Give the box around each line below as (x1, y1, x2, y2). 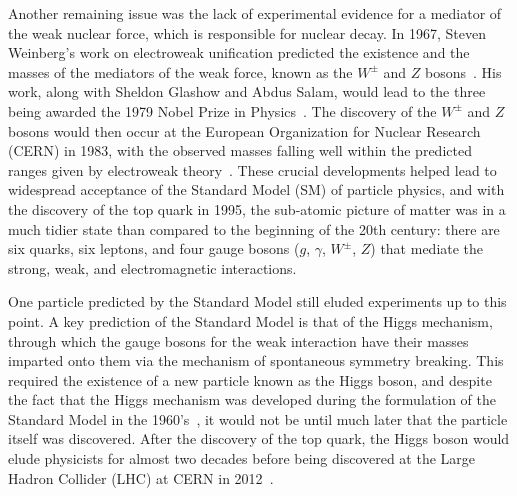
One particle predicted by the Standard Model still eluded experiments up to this (8, 291, 507, 312)
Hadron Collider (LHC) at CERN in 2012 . (8, 467, 274, 488)
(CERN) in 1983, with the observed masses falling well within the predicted (8, 140, 472, 161)
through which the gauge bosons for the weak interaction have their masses (8, 330, 469, 351)
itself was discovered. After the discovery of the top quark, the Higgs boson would (8, 428, 510, 449)
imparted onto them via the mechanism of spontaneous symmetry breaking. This (8, 350, 504, 371)
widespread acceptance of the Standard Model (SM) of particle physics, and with (8, 179, 505, 200)
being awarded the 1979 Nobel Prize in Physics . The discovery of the (8, 100, 437, 121)
